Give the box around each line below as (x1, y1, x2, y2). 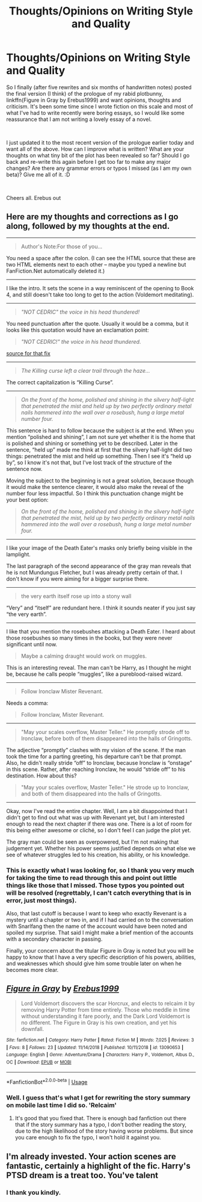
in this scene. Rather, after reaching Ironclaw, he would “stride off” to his (6, 765, 186, 773)
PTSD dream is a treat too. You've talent (6, 1170, 158, 1180)
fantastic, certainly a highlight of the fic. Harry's (6, 1160, 191, 1171)
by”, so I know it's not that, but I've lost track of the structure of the (6, 459, 173, 466)
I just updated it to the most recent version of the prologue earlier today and (6, 139, 194, 146)
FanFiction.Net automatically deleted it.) (6, 267, 105, 275)
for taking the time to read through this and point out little (6, 873, 177, 882)
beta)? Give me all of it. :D (6, 170, 70, 178)
